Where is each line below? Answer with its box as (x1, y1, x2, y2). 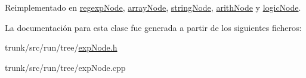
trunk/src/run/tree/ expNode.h (5, 41, 118, 54)
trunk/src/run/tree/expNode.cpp (5, 61, 126, 73)
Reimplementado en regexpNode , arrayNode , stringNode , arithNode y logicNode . (5, 1, 301, 13)
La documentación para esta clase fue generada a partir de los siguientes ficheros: (5, 21, 302, 33)
